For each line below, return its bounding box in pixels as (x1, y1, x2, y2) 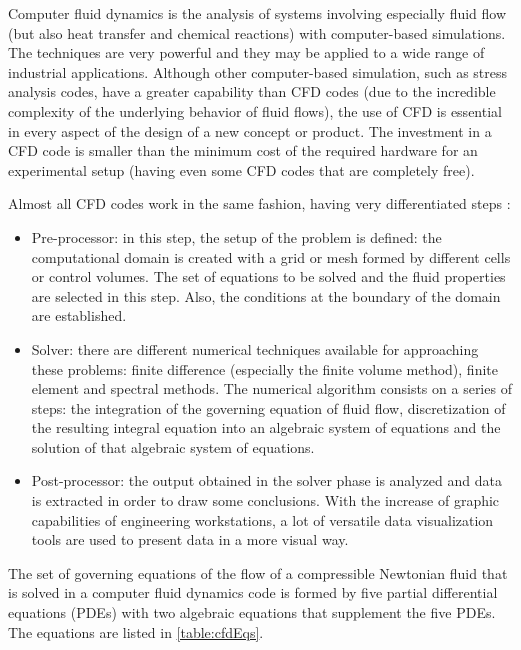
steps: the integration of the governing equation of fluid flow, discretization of (31, 397, 506, 418)
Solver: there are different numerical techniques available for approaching (31, 338, 479, 359)
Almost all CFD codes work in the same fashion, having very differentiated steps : (8, 193, 511, 214)
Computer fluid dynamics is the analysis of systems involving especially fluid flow (8, 3, 507, 23)
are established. (31, 305, 127, 326)
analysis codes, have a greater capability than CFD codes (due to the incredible (8, 81, 496, 102)
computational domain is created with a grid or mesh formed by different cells (31, 246, 511, 267)
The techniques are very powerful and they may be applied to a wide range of (8, 42, 485, 63)
